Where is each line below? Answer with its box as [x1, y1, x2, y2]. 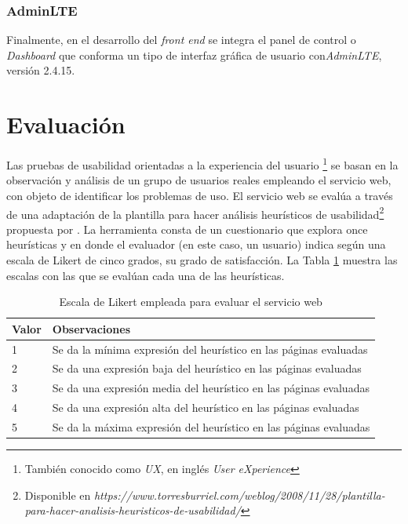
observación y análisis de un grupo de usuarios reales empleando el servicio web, [6, 172, 392, 188]
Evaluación [6, 108, 126, 140]
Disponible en [24, 486, 91, 503]
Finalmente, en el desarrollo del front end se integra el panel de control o [6, 31, 356, 48]
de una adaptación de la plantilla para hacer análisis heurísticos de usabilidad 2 [6, 203, 384, 222]
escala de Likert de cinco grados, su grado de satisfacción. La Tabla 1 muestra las [6, 252, 398, 267]
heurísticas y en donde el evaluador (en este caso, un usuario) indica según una [6, 236, 386, 253]
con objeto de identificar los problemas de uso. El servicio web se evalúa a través [6, 187, 393, 203]
